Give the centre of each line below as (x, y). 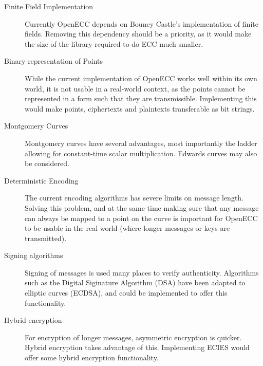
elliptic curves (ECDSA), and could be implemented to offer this (126, 293)
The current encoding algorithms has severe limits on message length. (134, 198)
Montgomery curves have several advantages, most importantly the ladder (141, 143)
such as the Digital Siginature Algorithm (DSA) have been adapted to (135, 282)
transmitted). (46, 238)
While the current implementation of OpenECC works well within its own (141, 78)
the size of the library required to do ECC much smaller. (114, 43)
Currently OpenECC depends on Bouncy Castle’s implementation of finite (142, 23)
